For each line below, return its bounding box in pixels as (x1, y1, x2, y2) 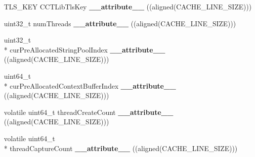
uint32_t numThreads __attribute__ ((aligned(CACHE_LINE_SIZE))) (4, 18, 236, 28)
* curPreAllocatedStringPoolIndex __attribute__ (4, 44, 166, 54)
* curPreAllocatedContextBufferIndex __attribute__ (4, 80, 176, 91)
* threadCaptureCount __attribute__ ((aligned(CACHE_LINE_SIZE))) (4, 143, 238, 153)
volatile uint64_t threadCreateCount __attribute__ (4, 106, 173, 117)
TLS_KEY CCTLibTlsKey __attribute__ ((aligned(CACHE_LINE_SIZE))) (4, 1, 252, 11)
